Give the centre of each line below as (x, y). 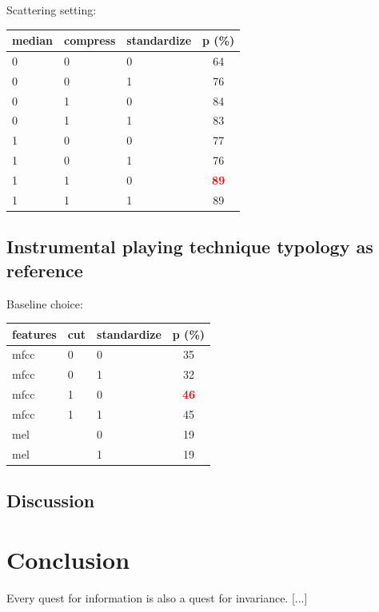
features (34, 334)
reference (45, 270)
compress (90, 40)
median (32, 40)
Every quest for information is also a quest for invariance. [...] (157, 597)
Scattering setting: (52, 10)
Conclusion (68, 559)
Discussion (51, 501)
